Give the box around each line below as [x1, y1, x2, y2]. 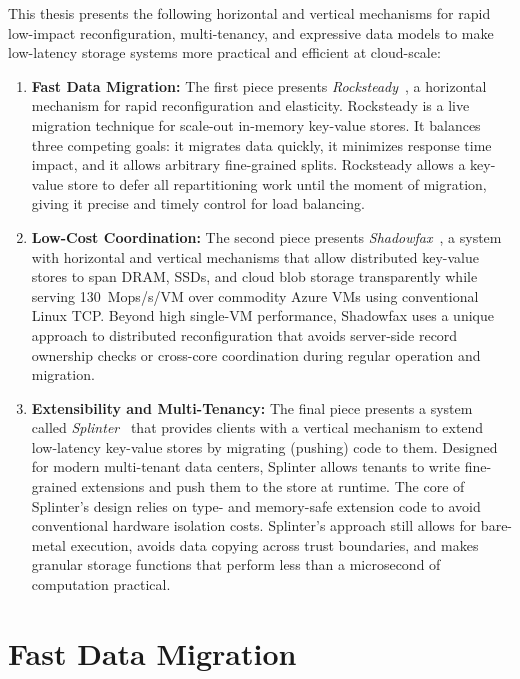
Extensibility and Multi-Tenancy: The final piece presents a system [31, 397, 473, 418]
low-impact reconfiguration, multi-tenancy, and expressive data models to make [8, 22, 494, 43]
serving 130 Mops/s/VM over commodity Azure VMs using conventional [31, 285, 479, 306]
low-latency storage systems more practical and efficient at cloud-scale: [8, 42, 441, 63]
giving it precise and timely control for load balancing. [31, 193, 365, 214]
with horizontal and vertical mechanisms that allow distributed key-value [31, 246, 479, 267]
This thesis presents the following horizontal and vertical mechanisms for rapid [8, 3, 491, 23]
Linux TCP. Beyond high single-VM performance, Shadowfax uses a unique [31, 305, 494, 326]
